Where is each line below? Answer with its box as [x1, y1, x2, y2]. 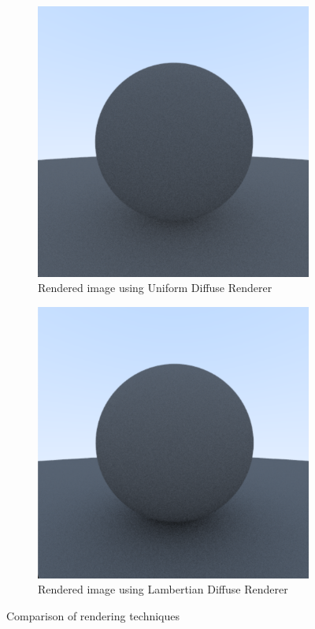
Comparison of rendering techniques [6, 607, 180, 623]
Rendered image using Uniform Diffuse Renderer [38, 279, 272, 296]
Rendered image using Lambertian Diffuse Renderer [38, 581, 288, 597]
